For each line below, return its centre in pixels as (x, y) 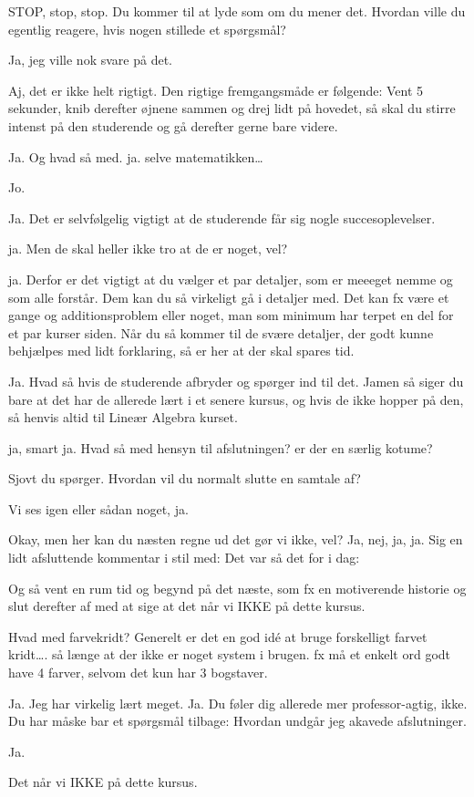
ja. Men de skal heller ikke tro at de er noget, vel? (148, 248)
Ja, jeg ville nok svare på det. (90, 60)
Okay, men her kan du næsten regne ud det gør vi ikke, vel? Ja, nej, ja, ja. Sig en (236, 539)
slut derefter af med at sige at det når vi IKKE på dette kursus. (187, 606)
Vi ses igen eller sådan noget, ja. (98, 508)
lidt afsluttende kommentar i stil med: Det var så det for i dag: (184, 558)
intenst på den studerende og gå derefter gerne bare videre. (173, 125)
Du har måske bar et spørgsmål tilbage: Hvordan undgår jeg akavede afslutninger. (237, 721)
